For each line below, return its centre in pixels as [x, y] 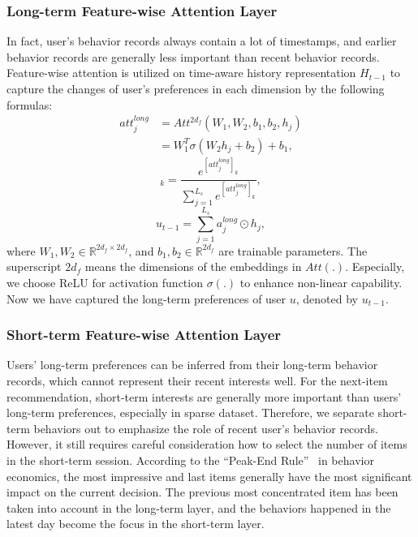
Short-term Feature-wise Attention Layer [144, 335]
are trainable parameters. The [293, 250]
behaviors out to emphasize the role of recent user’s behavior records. [206, 428]
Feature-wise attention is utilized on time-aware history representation [181, 73]
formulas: [30, 104]
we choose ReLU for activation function [105, 282]
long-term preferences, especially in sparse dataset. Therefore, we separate [190, 412]
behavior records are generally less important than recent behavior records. [193, 56]
